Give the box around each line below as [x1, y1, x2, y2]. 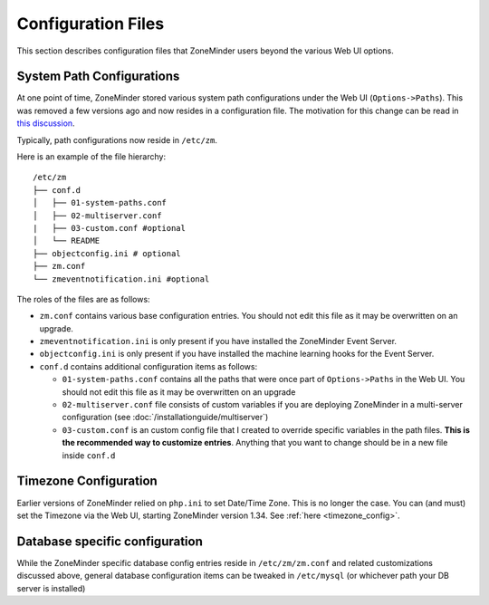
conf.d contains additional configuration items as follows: [39, 360, 258, 371]
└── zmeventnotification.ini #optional [33, 274, 210, 284]
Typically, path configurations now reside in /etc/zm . [16, 134, 217, 145]
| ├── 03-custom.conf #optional [33, 223, 186, 233]
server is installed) [16, 582, 86, 593]
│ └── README [33, 235, 101, 246]
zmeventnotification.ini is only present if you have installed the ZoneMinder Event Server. [39, 336, 398, 347]
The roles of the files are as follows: [16, 293, 150, 304]
